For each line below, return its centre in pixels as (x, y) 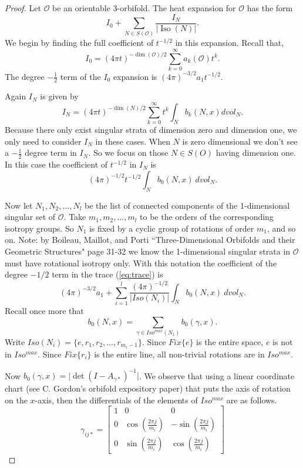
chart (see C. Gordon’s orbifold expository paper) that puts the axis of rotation (148, 388)
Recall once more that (44, 311)
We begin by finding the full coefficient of (79, 43)
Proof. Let (23, 8)
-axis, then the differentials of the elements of (116, 400)
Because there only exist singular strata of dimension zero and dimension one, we (151, 130)
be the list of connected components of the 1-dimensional (187, 205)
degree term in (51, 153)
